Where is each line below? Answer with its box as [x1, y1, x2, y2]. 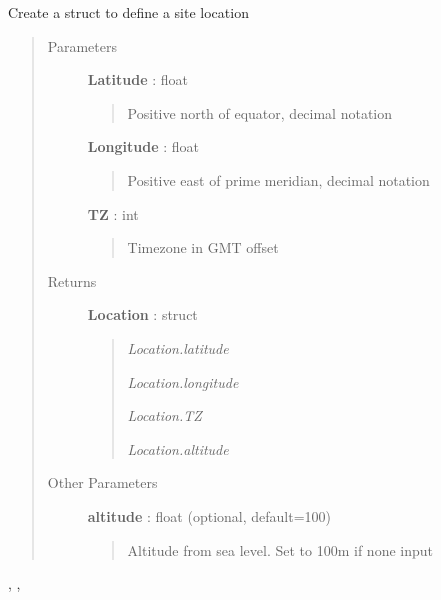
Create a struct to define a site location [8, 2, 249, 22]
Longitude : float [87, 136, 199, 157]
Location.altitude [127, 438, 229, 459]
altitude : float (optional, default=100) [87, 505, 331, 526]
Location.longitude [127, 371, 239, 392]
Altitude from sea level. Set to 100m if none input [127, 539, 433, 560]
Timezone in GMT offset [127, 237, 279, 258]
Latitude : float [87, 69, 189, 90]
